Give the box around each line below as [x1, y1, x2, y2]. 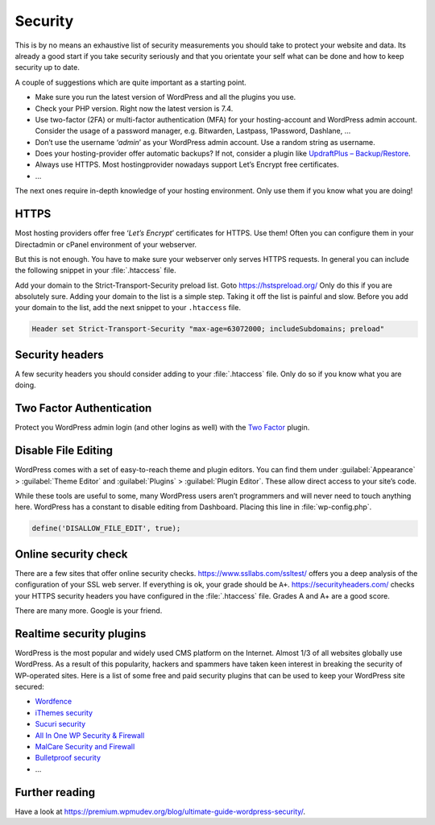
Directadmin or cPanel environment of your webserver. [14, 239, 197, 249]
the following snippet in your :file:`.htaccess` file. [14, 266, 176, 276]
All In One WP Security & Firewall [35, 730, 145, 740]
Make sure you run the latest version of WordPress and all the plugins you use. [35, 93, 296, 102]
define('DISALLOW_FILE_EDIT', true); [31, 524, 181, 533]
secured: [14, 682, 44, 692]
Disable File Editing [14, 444, 113, 458]
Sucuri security [35, 719, 86, 729]
